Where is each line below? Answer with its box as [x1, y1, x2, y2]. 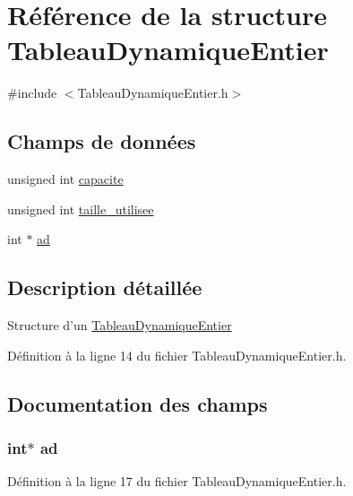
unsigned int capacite [7, 170, 124, 188]
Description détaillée [7, 274, 202, 301]
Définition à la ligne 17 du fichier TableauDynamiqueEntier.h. [7, 472, 347, 491]
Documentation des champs [7, 389, 268, 417]
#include [7, 83, 57, 102]
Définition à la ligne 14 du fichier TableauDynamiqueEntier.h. [7, 345, 347, 364]
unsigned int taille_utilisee [7, 199, 154, 218]
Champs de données [7, 127, 196, 155]
